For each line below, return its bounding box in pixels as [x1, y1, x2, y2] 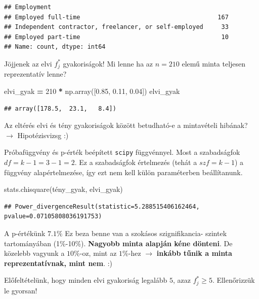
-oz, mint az [79, 248, 117, 258]
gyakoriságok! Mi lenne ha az [63, 58, 153, 69]
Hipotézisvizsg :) [17, 129, 69, 140]
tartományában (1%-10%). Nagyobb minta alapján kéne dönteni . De [4, 238, 233, 248]
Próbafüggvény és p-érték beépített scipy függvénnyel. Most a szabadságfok [4, 147, 240, 157]
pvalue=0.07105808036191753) [4, 213, 102, 220]
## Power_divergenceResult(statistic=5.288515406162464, [4, 203, 200, 210]
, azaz [173, 275, 191, 285]
